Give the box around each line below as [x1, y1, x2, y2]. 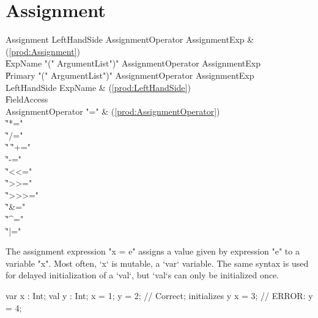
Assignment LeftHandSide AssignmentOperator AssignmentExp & [6, 33, 254, 46]
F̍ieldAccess [6, 93, 48, 106]
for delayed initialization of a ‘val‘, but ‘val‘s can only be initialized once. [6, 269, 279, 281]
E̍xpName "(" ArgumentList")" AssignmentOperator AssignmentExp [6, 57, 261, 70]
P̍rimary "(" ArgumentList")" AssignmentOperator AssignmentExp [6, 68, 254, 81]
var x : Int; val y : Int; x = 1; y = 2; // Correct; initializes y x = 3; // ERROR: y [6, 289, 313, 302]
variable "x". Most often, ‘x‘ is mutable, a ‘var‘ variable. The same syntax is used [6, 256, 309, 269]
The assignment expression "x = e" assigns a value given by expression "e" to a [6, 245, 300, 258]
